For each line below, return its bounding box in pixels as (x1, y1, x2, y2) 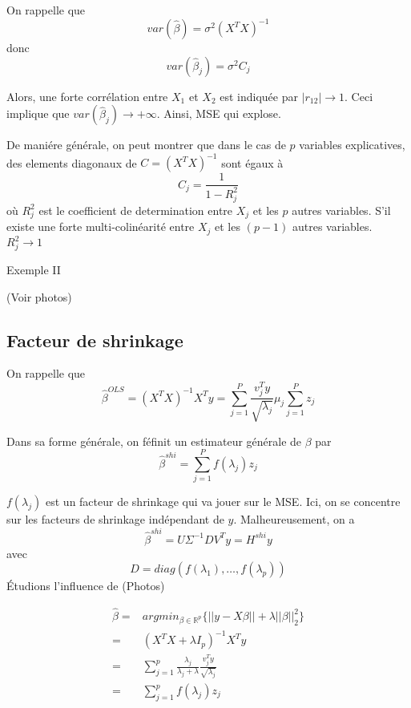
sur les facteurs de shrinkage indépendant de (6, 511, 224, 528)
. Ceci (345, 87, 373, 104)
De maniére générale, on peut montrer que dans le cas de (6, 136, 286, 153)
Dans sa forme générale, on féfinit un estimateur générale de (6, 432, 302, 449)
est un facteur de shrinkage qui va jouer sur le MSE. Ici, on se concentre (46, 493, 401, 510)
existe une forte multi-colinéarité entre (6, 218, 195, 235)
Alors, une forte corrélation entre (6, 87, 168, 104)
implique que (6, 105, 70, 122)
